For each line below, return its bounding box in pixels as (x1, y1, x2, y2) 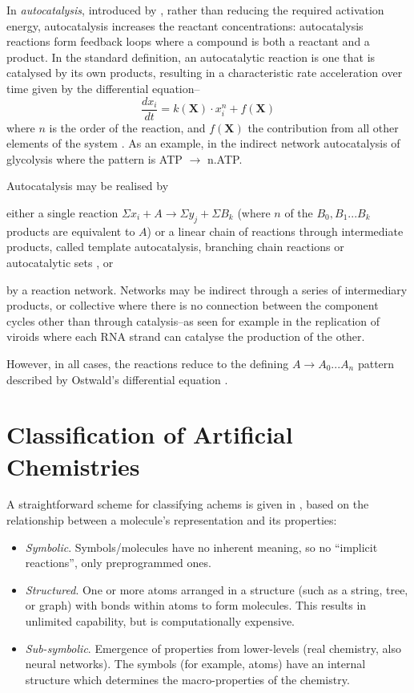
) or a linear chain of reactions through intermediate (147, 222, 404, 239)
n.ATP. (207, 150, 243, 167)
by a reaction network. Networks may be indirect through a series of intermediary (6, 281, 408, 298)
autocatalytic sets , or (6, 253, 114, 270)
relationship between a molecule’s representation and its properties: (6, 512, 337, 529)
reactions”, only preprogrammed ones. (25, 554, 211, 571)
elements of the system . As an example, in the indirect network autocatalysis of (6, 135, 400, 152)
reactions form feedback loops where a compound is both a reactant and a (6, 33, 370, 50)
